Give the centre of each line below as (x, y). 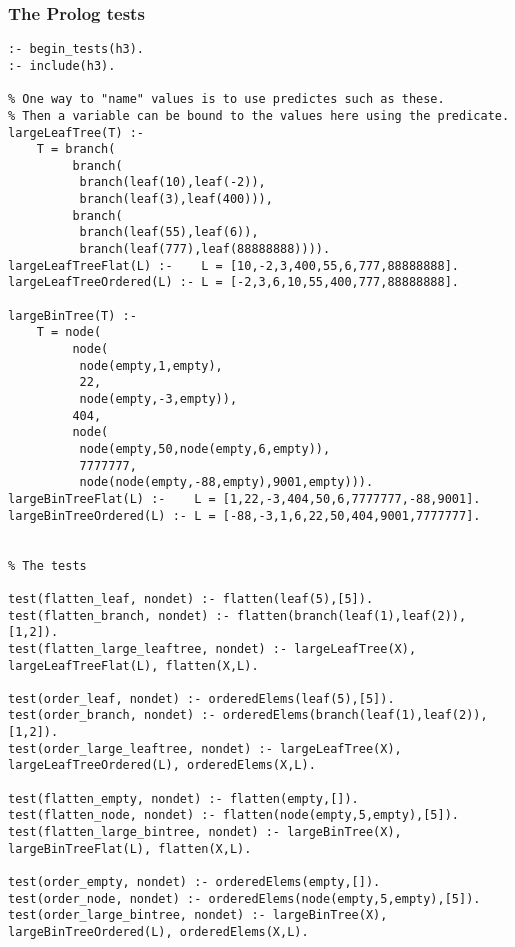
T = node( (69, 332)
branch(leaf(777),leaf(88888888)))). (205, 249)
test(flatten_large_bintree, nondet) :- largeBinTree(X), (205, 832)
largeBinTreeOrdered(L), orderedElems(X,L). (158, 932)
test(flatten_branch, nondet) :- (119, 615)
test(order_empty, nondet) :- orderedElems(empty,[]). (194, 882)
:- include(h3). (62, 65)
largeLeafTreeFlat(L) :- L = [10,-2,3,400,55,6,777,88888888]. (234, 265)
